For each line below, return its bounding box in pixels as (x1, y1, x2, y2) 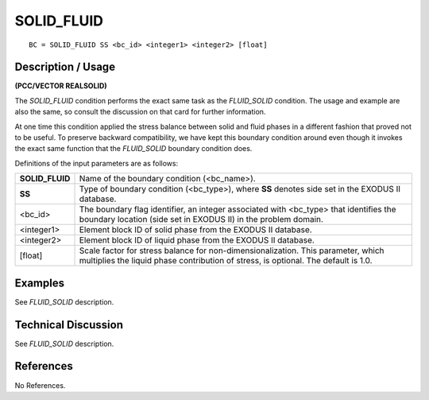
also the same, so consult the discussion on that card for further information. (14, 107, 266, 117)
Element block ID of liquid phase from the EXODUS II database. (79, 235, 315, 246)
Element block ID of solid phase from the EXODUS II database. (79, 224, 313, 235)
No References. (14, 380, 66, 390)
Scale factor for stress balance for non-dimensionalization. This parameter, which (79, 245, 385, 256)
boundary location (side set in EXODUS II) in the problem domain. (79, 214, 323, 225)
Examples (14, 276, 65, 289)
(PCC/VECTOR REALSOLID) (14, 81, 107, 91)
